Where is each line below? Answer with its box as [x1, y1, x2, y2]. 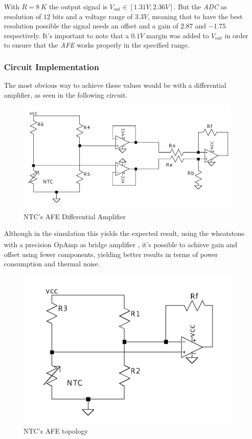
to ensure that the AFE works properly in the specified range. [4, 40, 190, 50]
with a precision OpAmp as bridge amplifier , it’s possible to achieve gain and [4, 239, 237, 249]
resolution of [4, 11, 41, 21]
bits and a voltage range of [52, 11, 133, 21]
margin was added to [146, 30, 209, 40]
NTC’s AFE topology [23, 425, 88, 436]
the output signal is [49, 1, 108, 11]
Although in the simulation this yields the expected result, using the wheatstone [4, 228, 245, 238]
